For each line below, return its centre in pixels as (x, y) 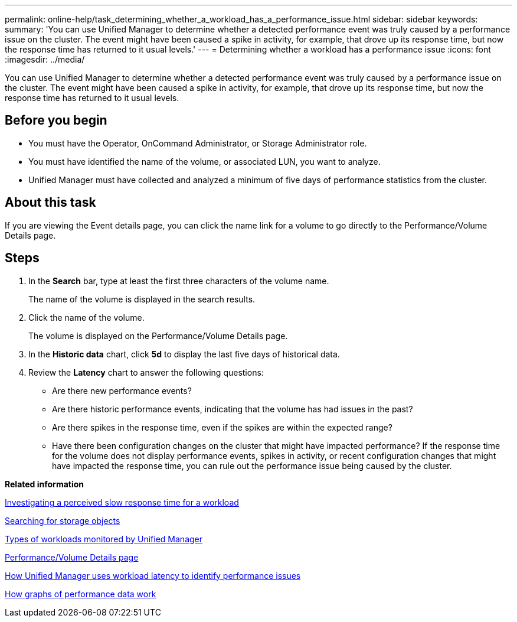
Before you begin (56, 121)
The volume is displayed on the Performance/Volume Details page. (158, 336)
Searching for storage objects (63, 520)
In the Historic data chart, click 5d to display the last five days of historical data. (184, 354)
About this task (50, 203)
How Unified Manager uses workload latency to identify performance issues (153, 575)
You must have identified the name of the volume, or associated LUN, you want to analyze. (204, 161)
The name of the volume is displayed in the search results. (142, 299)
